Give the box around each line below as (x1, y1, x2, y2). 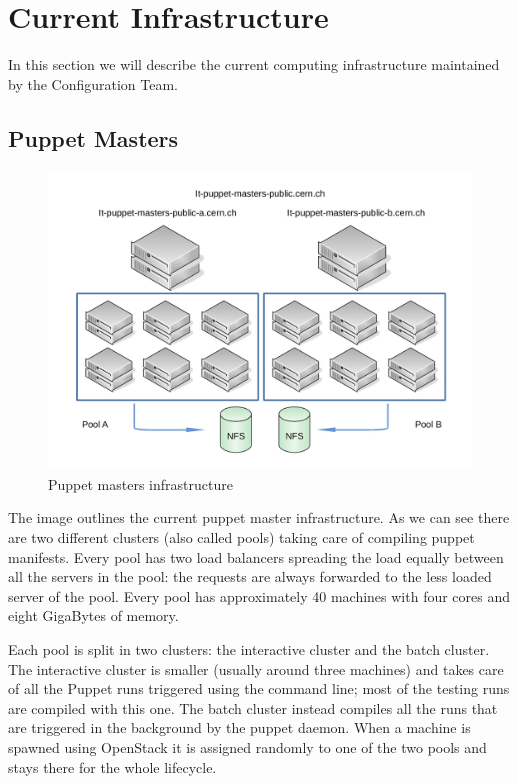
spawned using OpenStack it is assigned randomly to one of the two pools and (8, 737, 487, 758)
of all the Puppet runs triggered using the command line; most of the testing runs (8, 678, 510, 699)
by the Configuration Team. (8, 73, 179, 94)
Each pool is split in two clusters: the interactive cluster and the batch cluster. (8, 639, 490, 660)
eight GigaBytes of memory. (8, 605, 179, 626)
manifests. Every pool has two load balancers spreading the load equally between (8, 546, 504, 567)
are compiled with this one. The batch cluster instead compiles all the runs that (8, 697, 498, 718)
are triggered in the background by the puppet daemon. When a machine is (8, 717, 471, 738)
